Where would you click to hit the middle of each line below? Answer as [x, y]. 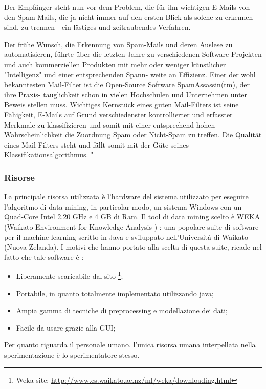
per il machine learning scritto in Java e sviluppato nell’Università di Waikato [126, 237]
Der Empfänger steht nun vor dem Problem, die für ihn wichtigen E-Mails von [127, 7]
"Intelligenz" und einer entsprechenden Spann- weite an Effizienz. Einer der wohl [130, 74]
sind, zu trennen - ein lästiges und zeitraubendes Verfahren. [97, 27]
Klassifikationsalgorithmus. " [49, 155]
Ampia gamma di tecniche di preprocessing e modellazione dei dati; [122, 310]
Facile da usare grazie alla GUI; [66, 327]
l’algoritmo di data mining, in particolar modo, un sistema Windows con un [123, 206]
